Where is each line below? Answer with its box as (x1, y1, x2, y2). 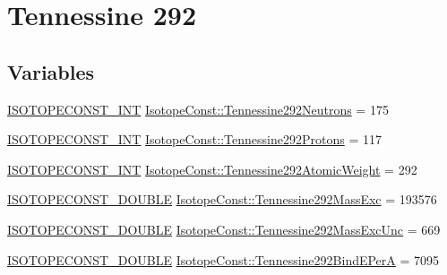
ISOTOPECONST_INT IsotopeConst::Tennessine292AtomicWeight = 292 (7, 159, 417, 178)
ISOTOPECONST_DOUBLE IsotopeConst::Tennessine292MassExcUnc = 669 (7, 219, 441, 238)
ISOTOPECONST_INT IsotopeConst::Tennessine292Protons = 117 (7, 130, 382, 149)
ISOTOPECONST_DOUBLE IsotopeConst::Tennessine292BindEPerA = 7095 (7, 250, 440, 269)
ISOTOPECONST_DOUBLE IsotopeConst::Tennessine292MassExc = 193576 (7, 190, 437, 209)
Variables (7, 57, 95, 85)
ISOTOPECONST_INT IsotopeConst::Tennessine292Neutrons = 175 (7, 99, 389, 118)
